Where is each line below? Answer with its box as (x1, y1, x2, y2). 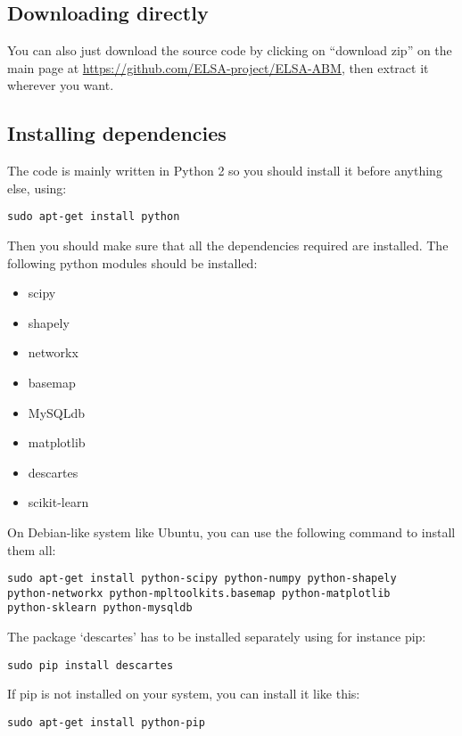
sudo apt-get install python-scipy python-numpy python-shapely (7, 572, 397, 585)
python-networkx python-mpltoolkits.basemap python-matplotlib (7, 586, 391, 600)
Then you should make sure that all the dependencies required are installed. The (7, 236, 449, 255)
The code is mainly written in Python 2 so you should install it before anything (7, 161, 442, 180)
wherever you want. (7, 76, 114, 94)
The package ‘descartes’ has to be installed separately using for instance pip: (7, 627, 426, 646)
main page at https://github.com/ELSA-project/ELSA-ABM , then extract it (7, 58, 429, 77)
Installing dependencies (7, 119, 227, 147)
